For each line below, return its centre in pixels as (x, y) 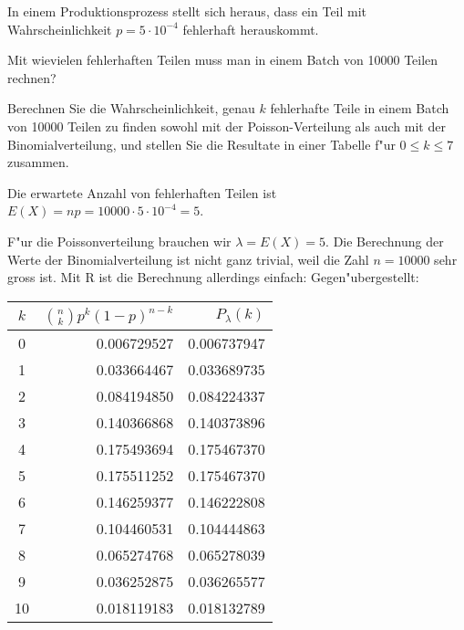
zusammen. (38, 162)
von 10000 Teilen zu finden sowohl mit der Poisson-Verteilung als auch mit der (227, 126)
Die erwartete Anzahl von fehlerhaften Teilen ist (142, 192)
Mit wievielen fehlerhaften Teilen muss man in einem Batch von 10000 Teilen (223, 60)
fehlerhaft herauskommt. (251, 29)
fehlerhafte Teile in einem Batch (360, 108)
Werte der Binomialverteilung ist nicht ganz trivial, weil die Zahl (188, 259)
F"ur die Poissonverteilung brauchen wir (119, 241)
